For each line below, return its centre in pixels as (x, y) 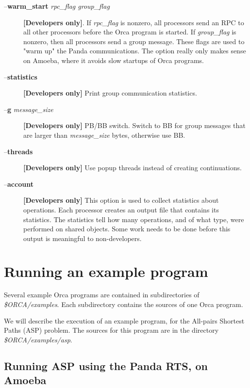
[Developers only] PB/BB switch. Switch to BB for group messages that (134, 125)
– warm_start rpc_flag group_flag (57, 6)
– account (19, 184)
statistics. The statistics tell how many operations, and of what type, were (134, 219)
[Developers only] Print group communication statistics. (110, 93)
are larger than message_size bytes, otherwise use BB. (104, 135)
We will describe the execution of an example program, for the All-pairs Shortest (124, 320)
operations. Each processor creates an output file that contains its (121, 209)
